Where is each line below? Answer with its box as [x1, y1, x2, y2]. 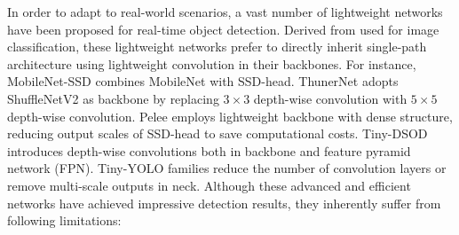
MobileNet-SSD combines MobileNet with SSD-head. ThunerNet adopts [7, 72, 399, 90]
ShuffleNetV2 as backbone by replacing [7, 89, 219, 107]
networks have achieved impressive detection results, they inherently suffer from [7, 193, 441, 212]
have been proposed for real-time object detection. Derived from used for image [7, 20, 439, 38]
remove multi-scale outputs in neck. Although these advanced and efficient [7, 176, 411, 194]
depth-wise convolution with [253, 89, 408, 107]
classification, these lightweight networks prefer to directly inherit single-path [7, 37, 427, 56]
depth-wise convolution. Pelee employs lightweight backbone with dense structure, [7, 106, 453, 125]
